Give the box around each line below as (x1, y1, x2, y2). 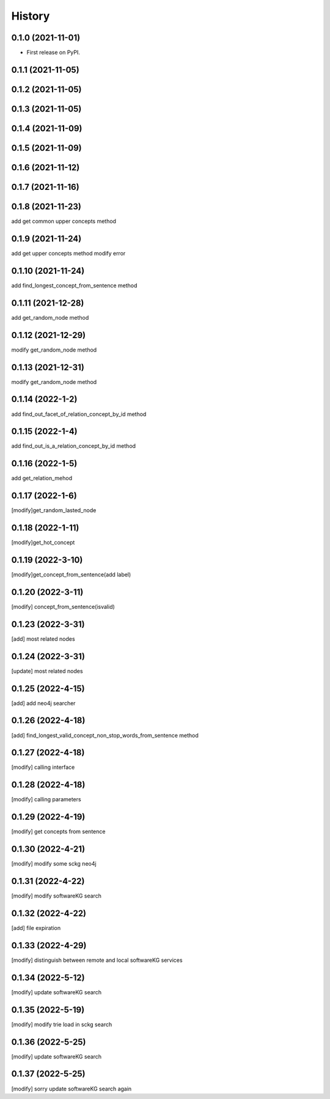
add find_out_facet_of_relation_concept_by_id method (11, 410, 147, 418)
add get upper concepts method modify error (11, 249, 126, 257)
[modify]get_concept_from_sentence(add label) (11, 571, 131, 578)
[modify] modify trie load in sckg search (11, 1021, 112, 1028)
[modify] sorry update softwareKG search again (11, 1085, 132, 1092)
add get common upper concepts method (11, 217, 116, 225)
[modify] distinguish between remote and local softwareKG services (11, 956, 183, 964)
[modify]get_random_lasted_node (11, 507, 97, 514)
